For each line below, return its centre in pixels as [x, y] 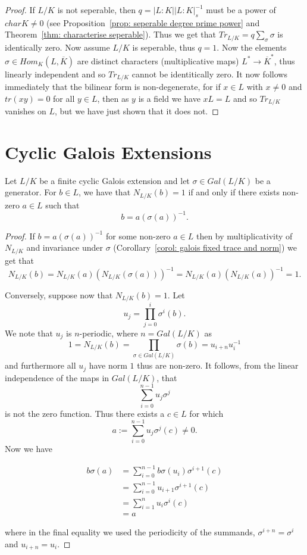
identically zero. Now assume [57, 47]
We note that [29, 333]
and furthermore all [40, 365]
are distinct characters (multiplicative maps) [158, 60]
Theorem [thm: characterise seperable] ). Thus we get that [111, 34]
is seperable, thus [164, 47]
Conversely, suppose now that [59, 295]
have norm [108, 365]
